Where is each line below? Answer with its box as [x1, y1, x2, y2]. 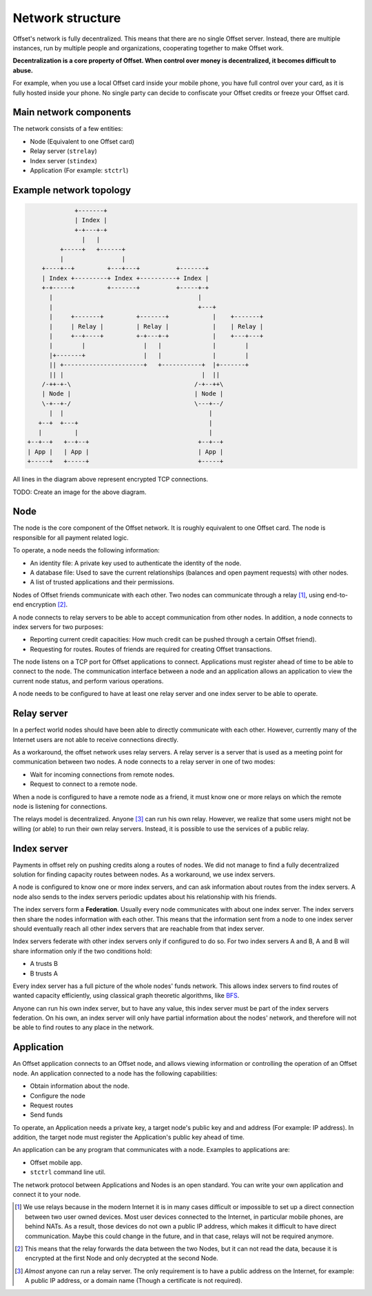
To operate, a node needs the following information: [12, 546, 160, 555]
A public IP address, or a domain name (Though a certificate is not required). [25, 1277, 242, 1285]
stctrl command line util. [30, 1168, 106, 1176]
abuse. [12, 66, 34, 74]
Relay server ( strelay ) [30, 147, 98, 155]
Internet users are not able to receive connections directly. [12, 735, 179, 743]
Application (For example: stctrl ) [30, 166, 129, 174]
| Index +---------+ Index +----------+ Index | [41, 274, 209, 282]
